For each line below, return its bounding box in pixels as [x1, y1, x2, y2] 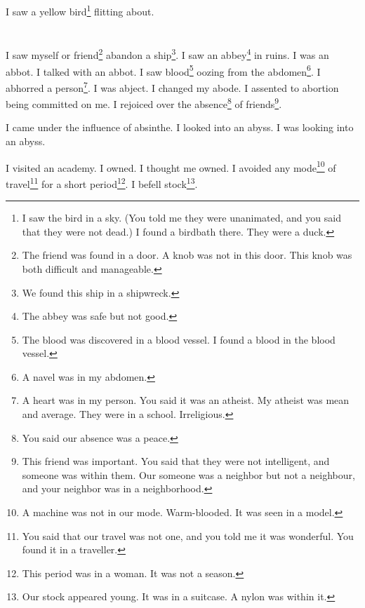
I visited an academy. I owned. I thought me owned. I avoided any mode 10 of [6, 158, 336, 175]
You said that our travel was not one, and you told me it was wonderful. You [22, 528, 354, 543]
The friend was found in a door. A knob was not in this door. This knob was [22, 248, 352, 262]
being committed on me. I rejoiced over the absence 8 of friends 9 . [6, 95, 282, 111]
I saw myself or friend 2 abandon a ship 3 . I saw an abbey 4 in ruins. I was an [6, 46, 329, 62]
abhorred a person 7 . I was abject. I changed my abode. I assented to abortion [6, 78, 339, 95]
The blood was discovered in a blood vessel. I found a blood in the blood [22, 332, 336, 346]
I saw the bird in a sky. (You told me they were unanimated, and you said [22, 210, 341, 225]
